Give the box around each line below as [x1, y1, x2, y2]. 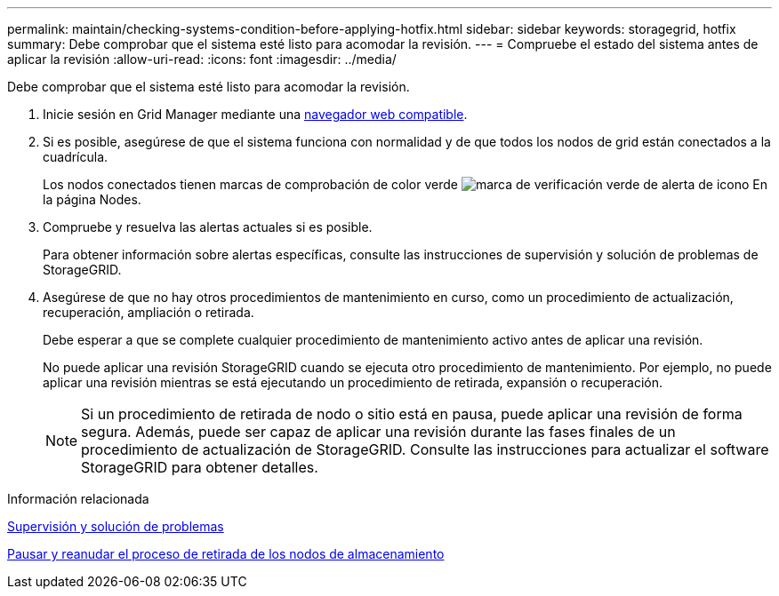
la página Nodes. [43, 192, 141, 207]
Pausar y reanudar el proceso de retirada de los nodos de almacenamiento [7, 546, 445, 561]
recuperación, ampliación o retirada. [43, 305, 254, 320]
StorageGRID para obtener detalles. [81, 458, 318, 476]
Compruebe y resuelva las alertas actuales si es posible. [43, 219, 373, 234]
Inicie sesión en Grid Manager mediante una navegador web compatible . [43, 107, 468, 122]
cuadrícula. [43, 149, 108, 164]
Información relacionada [7, 491, 149, 506]
